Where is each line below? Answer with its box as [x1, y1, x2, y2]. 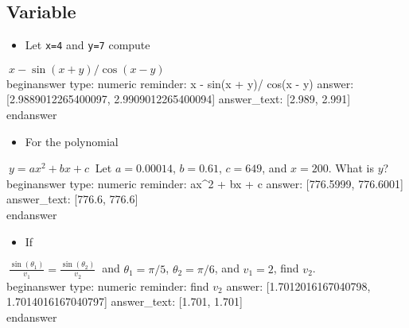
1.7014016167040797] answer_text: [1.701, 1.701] [6, 293, 243, 310]
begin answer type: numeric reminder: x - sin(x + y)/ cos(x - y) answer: [6, 75, 354, 91]
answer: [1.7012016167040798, [226, 277, 371, 294]
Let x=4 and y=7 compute [25, 37, 150, 53]
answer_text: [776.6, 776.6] [6, 191, 138, 207]
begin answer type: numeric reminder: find [6, 277, 209, 294]
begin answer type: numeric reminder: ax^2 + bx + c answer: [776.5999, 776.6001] [6, 175, 403, 191]
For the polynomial [25, 133, 119, 149]
